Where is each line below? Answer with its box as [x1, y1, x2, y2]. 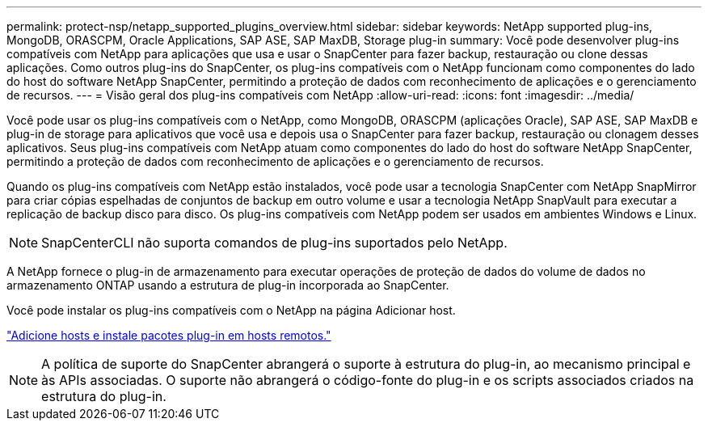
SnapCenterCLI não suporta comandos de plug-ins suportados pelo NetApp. [41, 235, 508, 251]
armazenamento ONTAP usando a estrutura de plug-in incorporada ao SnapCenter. [6, 278, 449, 292]
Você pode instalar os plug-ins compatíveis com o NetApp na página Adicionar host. [6, 303, 456, 317]
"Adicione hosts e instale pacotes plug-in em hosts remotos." [6, 328, 331, 342]
